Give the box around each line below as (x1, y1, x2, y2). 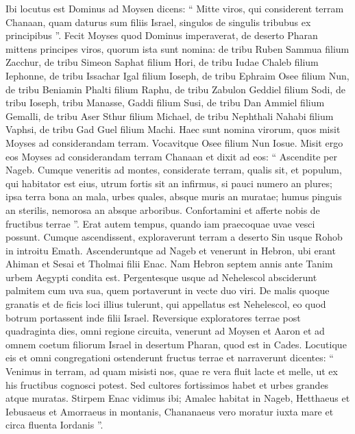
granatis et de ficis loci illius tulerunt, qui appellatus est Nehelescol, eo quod (5, 297, 326, 311)
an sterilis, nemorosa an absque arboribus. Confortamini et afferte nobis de (5, 202, 320, 217)
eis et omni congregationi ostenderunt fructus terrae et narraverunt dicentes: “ (5, 350, 334, 365)
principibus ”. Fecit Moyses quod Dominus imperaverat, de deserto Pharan (5, 28, 318, 43)
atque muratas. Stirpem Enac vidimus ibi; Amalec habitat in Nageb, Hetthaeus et (5, 391, 350, 405)
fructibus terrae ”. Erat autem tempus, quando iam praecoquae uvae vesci (5, 216, 315, 230)
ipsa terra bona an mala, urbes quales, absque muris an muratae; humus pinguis (5, 189, 342, 204)
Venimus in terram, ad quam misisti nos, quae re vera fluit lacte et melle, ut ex (5, 364, 338, 378)
